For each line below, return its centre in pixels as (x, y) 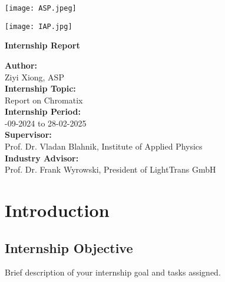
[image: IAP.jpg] (39, 26)
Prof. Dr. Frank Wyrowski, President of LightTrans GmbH (110, 169)
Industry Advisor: (42, 158)
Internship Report (42, 45)
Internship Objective (69, 247)
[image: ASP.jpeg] (41, 8)
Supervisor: (28, 134)
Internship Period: (43, 111)
